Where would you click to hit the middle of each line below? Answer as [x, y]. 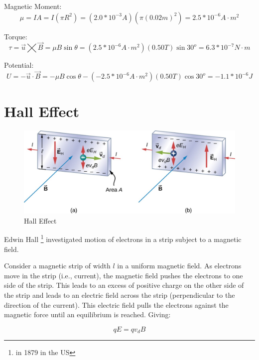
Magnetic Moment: [33, 6]
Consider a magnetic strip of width [57, 266]
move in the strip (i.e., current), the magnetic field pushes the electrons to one [124, 275]
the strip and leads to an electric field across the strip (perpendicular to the [120, 295]
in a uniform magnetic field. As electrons [179, 266]
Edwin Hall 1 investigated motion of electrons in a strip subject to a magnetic [123, 239]
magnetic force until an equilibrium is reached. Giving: [87, 314]
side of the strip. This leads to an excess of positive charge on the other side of [124, 285]
